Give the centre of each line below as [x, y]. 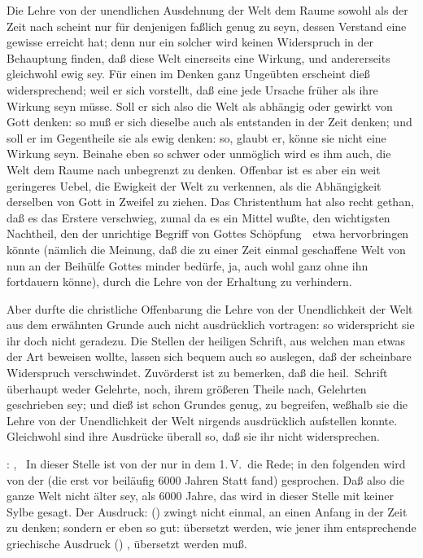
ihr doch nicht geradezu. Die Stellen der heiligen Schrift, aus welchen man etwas [206, 340]
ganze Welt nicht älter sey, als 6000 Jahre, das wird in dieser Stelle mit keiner [200, 496]
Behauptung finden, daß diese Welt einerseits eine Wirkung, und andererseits [198, 57]
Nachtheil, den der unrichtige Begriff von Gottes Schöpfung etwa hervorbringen [208, 233]
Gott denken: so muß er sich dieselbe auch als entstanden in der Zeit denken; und [209, 122]
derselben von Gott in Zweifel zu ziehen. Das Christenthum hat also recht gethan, [210, 202]
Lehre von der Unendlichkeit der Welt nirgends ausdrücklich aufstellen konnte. [202, 420]
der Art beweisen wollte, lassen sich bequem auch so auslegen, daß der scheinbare [209, 356]
